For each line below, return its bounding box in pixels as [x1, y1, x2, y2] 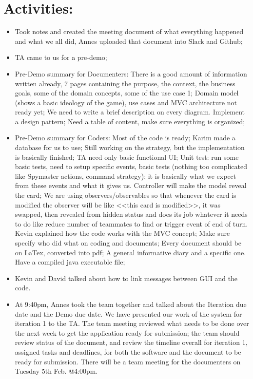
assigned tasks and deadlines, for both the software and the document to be [15, 346, 241, 357]
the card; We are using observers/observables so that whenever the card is [15, 190, 236, 200]
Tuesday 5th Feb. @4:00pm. [15, 366, 98, 376]
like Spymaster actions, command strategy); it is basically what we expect [15, 171, 236, 181]
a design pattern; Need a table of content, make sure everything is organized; [15, 116, 245, 126]
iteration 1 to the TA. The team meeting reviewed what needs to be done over [15, 318, 249, 328]
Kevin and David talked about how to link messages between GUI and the [15, 273, 238, 283]
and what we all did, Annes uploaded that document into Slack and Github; [15, 36, 243, 46]
